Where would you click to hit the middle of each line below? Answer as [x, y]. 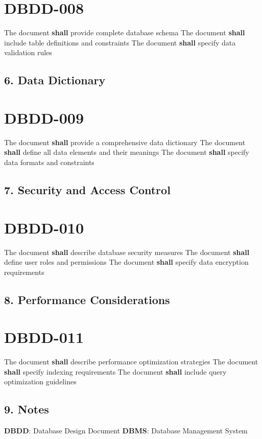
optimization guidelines [40, 382]
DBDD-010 [44, 227]
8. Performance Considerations [87, 299]
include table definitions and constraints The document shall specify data [120, 42]
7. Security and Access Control [87, 189]
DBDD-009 [44, 117]
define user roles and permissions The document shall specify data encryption [126, 262]
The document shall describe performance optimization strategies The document [131, 362]
